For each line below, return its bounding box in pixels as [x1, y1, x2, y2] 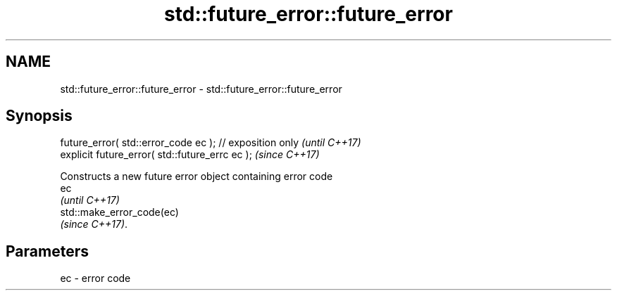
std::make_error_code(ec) [60, 206, 179, 219]
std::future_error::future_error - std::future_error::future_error [60, 82, 342, 95]
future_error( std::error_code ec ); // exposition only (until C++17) [60, 136, 361, 149]
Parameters [6, 242, 89, 260]
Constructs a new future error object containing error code [60, 170, 333, 183]
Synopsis [6, 107, 73, 125]
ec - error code [60, 272, 131, 285]
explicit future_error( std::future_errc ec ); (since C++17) [60, 148, 320, 161]
